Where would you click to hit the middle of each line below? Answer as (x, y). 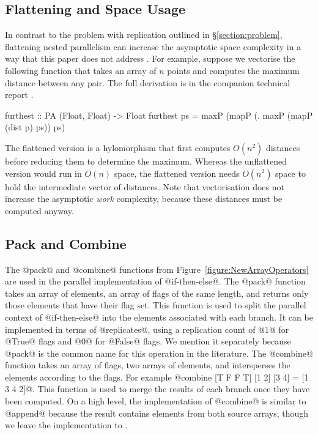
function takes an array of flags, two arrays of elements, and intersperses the (148, 365)
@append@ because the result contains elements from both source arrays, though (157, 413)
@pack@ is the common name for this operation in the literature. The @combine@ (159, 353)
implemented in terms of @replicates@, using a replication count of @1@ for (147, 329)
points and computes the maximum (233, 70)
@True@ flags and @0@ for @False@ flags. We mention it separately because (148, 341)
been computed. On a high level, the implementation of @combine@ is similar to (156, 401)
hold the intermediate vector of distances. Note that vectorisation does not (145, 186)
